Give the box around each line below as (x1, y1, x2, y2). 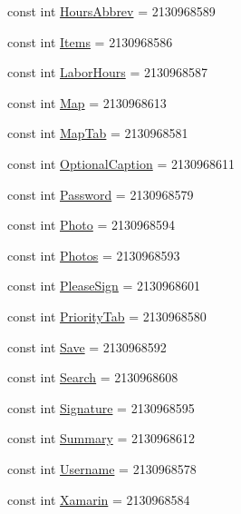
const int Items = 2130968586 (7, 32, 173, 51)
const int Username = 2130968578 (7, 459, 197, 478)
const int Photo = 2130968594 (7, 215, 176, 234)
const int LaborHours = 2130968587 (7, 63, 207, 82)
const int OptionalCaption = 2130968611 (7, 153, 235, 173)
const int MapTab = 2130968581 (7, 124, 188, 143)
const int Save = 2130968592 (7, 337, 167, 356)
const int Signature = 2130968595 (7, 398, 195, 417)
